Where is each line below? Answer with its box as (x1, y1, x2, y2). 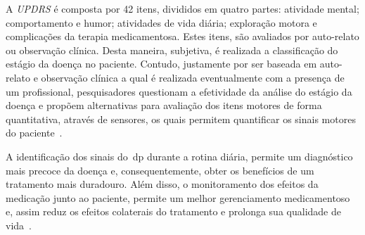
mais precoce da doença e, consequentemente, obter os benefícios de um (6, 163, 314, 177)
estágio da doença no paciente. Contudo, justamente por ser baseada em (6, 56, 317, 71)
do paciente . (6, 125, 63, 140)
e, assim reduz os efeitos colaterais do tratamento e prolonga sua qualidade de (6, 204, 341, 219)
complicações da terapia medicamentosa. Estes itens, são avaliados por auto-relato (6, 29, 359, 44)
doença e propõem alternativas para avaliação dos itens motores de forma (6, 98, 322, 113)
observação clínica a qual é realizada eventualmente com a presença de (41, 70, 345, 84)
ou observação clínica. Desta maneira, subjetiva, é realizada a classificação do (6, 42, 338, 57)
